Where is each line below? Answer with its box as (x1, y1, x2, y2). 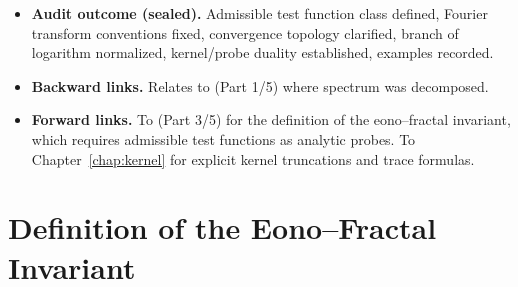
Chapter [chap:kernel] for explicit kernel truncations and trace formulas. (31, 148, 475, 169)
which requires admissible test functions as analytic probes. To (31, 128, 416, 149)
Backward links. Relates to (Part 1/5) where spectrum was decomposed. (31, 75, 489, 96)
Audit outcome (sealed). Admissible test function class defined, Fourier (31, 3, 488, 23)
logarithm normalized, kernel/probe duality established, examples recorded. (31, 42, 494, 63)
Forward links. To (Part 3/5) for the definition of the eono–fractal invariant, (31, 109, 511, 130)
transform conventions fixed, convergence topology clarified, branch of (31, 22, 459, 43)
